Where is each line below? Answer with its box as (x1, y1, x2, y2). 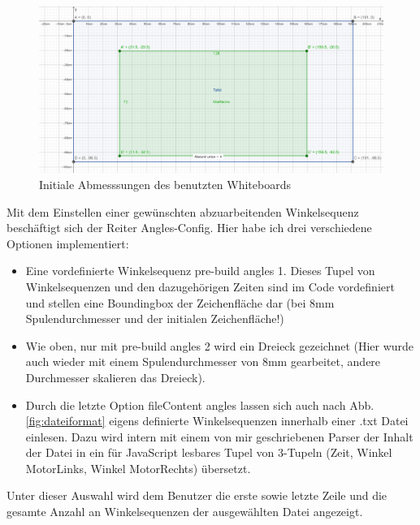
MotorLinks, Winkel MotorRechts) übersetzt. (25, 459, 251, 476)
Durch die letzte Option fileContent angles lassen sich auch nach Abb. (25, 396, 375, 413)
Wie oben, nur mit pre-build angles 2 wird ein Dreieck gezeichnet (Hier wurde (25, 337, 414, 354)
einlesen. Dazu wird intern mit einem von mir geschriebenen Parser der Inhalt (25, 428, 414, 445)
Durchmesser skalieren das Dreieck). (25, 368, 206, 385)
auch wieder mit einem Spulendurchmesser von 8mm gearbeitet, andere (25, 353, 381, 370)
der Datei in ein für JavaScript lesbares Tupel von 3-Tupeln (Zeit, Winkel (25, 444, 392, 461)
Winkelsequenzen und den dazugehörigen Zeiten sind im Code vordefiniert (25, 278, 395, 295)
